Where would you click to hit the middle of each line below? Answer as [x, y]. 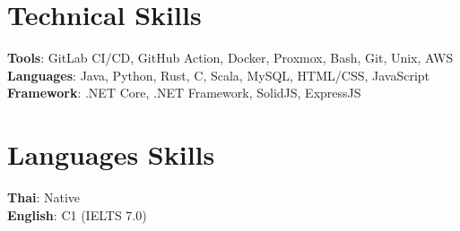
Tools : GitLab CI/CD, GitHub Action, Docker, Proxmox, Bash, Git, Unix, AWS [230, 58]
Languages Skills [111, 154]
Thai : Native [44, 197]
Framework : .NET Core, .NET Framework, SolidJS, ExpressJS [184, 93]
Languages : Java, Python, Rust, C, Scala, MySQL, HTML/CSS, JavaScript [219, 75]
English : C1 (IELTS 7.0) [77, 214]
